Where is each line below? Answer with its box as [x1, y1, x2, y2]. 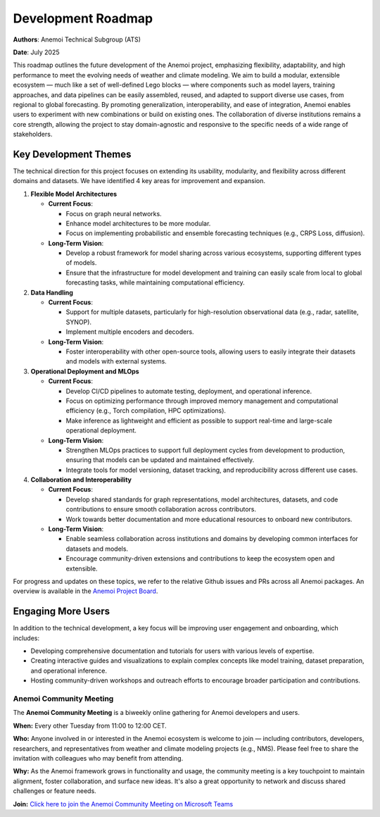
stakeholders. [13, 130, 53, 139]
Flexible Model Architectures [30, 189, 118, 198]
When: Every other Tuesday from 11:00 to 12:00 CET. [13, 721, 167, 730]
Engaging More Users [13, 606, 110, 618]
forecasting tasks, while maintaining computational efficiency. [65, 278, 246, 287]
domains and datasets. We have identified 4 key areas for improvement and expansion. [13, 177, 266, 185]
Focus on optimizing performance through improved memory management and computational [65, 397, 338, 405]
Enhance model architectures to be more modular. [65, 219, 211, 227]
